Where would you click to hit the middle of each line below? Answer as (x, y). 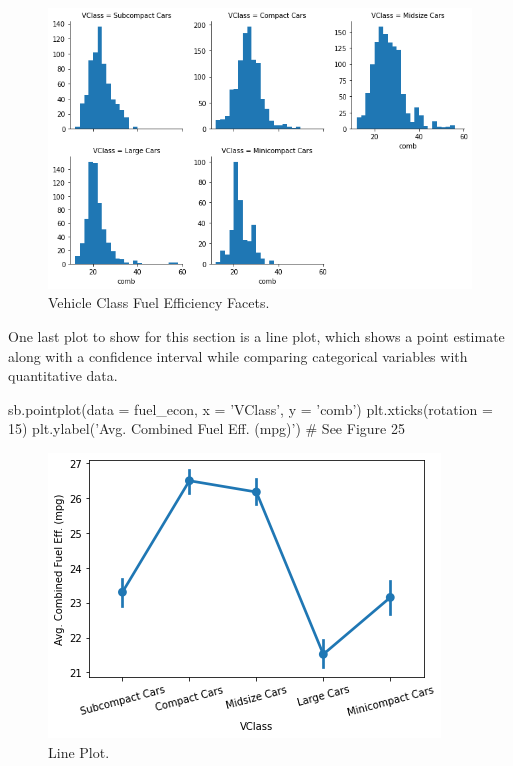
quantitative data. (63, 375)
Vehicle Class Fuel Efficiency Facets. (159, 302)
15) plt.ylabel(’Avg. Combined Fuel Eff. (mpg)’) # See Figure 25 (206, 428)
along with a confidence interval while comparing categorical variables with (238, 355)
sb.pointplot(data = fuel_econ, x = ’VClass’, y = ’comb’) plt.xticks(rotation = (250, 408)
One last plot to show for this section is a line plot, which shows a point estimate (256, 336)
